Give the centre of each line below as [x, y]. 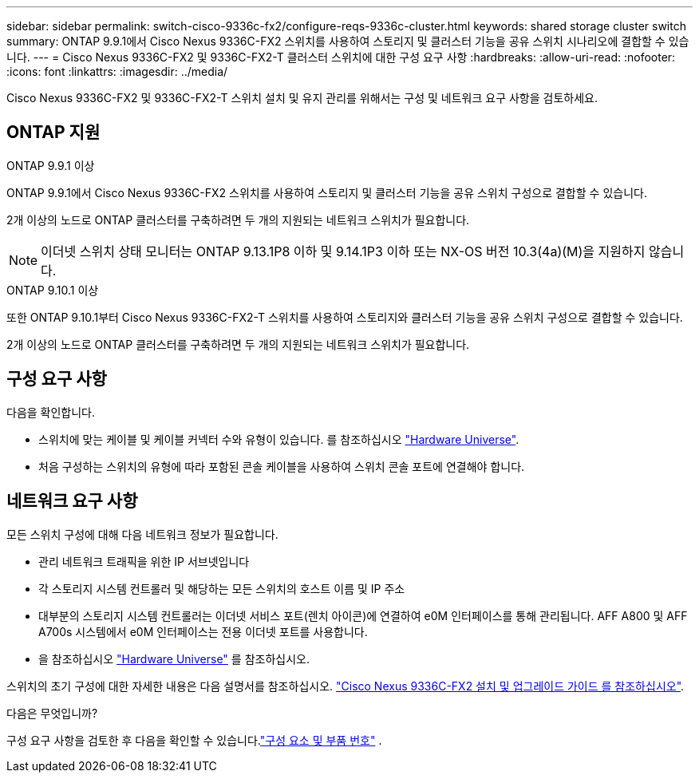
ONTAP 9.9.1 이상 [51, 165]
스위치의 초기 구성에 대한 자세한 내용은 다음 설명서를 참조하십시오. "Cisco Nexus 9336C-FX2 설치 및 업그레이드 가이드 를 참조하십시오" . [346, 686]
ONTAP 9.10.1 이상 [53, 290]
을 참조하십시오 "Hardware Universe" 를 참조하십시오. [174, 658]
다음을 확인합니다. [51, 412]
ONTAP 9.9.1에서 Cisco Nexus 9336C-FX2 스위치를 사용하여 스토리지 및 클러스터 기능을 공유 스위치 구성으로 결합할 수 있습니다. [327, 192]
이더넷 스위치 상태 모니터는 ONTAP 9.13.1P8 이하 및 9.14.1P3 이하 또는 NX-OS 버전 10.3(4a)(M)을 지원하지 [343, 251]
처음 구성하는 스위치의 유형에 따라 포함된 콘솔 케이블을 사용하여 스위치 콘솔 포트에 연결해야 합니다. [282, 466]
